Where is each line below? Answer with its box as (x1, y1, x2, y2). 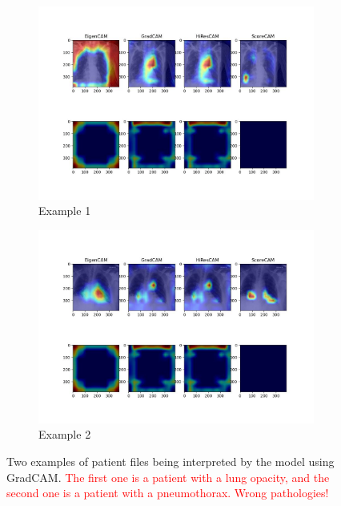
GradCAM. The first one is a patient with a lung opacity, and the (6, 468, 330, 485)
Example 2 (38, 426, 91, 443)
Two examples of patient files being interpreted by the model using (6, 452, 335, 469)
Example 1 (38, 202, 91, 219)
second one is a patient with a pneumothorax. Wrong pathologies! (6, 484, 329, 501)
